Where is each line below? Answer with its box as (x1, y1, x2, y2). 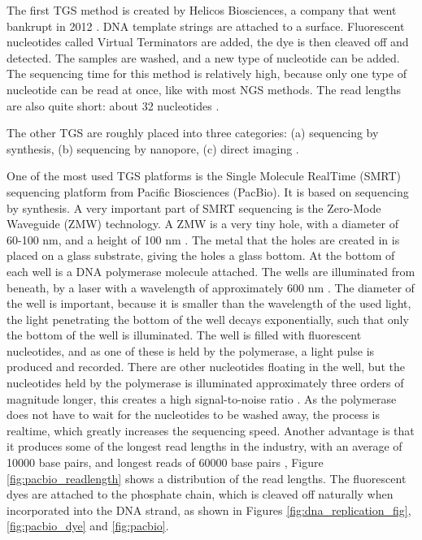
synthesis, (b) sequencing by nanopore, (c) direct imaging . (7, 140, 299, 157)
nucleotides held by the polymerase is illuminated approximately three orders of (7, 374, 404, 391)
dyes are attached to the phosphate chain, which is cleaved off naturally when (7, 486, 394, 503)
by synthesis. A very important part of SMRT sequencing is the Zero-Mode (7, 199, 381, 216)
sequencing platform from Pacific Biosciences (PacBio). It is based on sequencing (7, 183, 409, 200)
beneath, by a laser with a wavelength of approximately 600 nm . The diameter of (7, 279, 415, 296)
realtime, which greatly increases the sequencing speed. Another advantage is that (7, 421, 415, 438)
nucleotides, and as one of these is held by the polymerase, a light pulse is (7, 342, 375, 359)
